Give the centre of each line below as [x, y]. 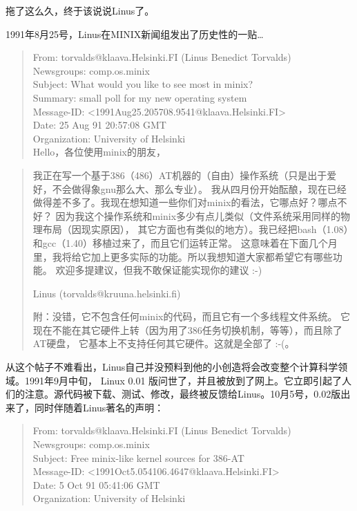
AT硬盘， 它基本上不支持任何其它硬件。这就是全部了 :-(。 [164, 343]
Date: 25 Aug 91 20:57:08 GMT [99, 125]
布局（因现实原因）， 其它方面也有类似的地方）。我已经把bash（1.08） [198, 229]
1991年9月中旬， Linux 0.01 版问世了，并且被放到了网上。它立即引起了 [183, 380]
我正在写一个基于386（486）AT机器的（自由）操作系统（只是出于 [180, 175]
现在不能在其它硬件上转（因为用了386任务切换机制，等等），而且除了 [187, 329]
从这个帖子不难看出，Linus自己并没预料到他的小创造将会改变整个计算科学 [172, 367]
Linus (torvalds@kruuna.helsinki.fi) [107, 293]
